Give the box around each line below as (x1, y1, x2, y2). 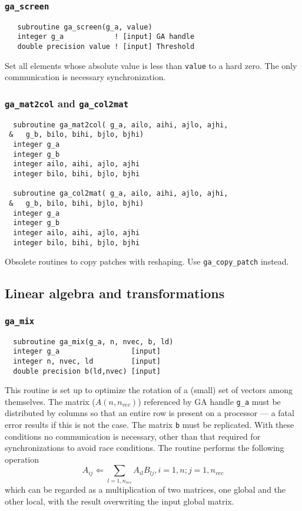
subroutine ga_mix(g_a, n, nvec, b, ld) (13, 337, 174, 346)
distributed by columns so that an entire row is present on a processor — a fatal (5, 407, 294, 419)
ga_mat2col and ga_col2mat (5, 95, 129, 110)
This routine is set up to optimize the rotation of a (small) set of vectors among (5, 384, 293, 396)
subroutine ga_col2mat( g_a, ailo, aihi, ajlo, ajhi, (13, 189, 228, 198)
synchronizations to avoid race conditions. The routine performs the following (5, 441, 284, 454)
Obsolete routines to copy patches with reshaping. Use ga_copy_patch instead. (5, 255, 289, 268)
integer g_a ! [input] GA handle (17, 32, 195, 41)
